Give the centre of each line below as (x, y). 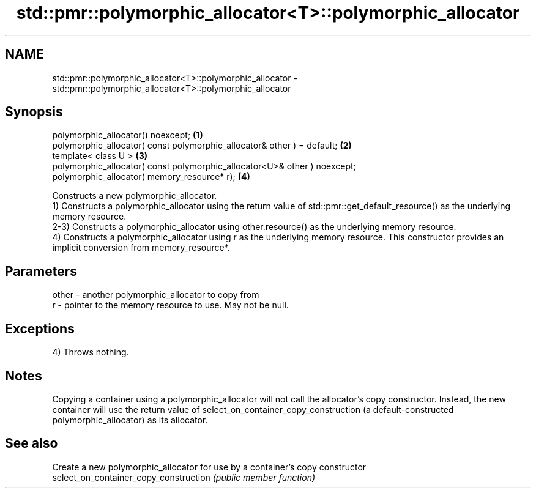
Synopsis (34, 112)
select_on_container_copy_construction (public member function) (184, 477)
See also (32, 443)
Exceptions (40, 328)
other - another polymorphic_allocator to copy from (156, 295)
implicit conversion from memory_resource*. (141, 248)
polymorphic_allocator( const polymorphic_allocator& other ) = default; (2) (202, 146)
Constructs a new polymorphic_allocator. (135, 196)
